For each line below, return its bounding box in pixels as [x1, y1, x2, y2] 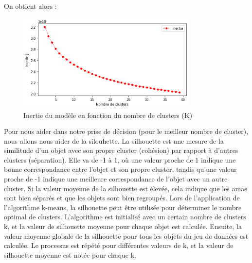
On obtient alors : [4, 1, 57, 11]
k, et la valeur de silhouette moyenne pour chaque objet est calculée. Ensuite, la [4, 221, 242, 231]
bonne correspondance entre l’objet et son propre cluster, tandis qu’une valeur [4, 164, 237, 174]
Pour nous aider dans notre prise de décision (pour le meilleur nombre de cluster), [4, 126, 249, 136]
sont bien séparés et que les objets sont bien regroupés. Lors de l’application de [4, 193, 240, 203]
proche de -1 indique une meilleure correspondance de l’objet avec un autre [4, 174, 228, 184]
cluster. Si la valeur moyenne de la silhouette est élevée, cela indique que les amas [4, 183, 247, 193]
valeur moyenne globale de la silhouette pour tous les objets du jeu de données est [4, 230, 249, 241]
